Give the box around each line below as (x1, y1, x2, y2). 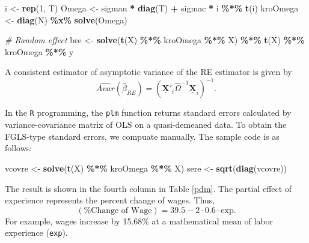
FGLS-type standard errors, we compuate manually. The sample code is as (5, 130, 280, 142)
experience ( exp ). (5, 226, 68, 239)
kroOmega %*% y (5, 45, 74, 58)
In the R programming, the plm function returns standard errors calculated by (5, 106, 292, 119)
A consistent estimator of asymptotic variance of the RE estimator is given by (5, 65, 292, 78)
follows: (5, 142, 32, 154)
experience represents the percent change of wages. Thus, (5, 194, 215, 206)
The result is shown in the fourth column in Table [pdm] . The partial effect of (5, 182, 292, 194)
